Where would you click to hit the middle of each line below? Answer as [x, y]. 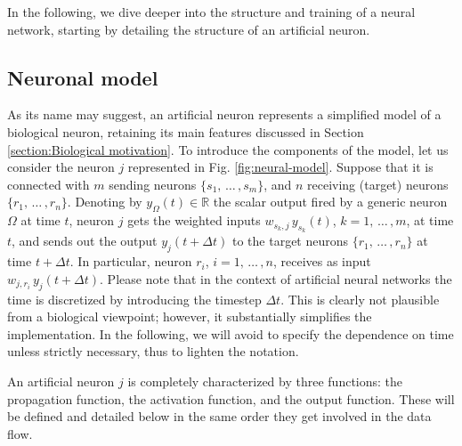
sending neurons [153, 184]
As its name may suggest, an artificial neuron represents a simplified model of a [224, 114]
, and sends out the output [85, 241]
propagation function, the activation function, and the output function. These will [231, 398]
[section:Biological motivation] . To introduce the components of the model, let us [228, 149]
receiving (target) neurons [378, 184]
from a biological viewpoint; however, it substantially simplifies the [190, 316]
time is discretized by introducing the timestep [134, 299]
